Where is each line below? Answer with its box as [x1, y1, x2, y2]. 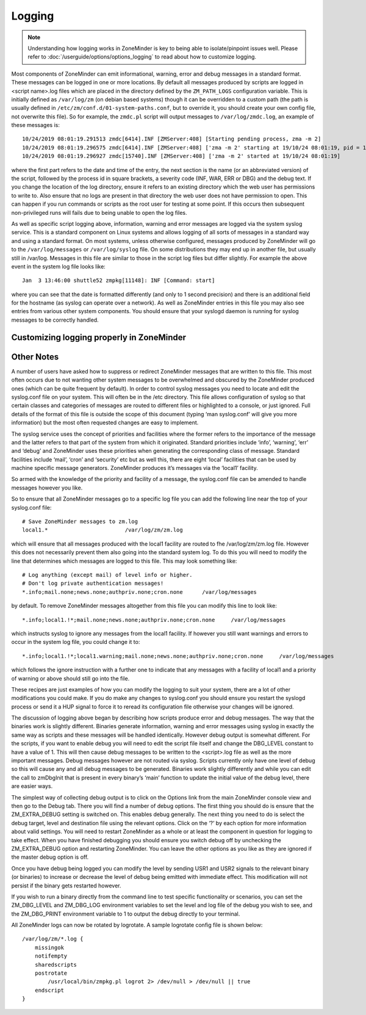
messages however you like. [11, 484, 83, 491]
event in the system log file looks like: [11, 262, 106, 270]
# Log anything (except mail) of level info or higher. [22, 571, 193, 578]
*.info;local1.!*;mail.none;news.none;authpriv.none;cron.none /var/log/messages [22, 616, 286, 623]
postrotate [34, 970, 68, 977]
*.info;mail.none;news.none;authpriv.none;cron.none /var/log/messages [22, 588, 257, 595]
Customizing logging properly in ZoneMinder [11, 332, 186, 342]
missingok [34, 944, 64, 951]
